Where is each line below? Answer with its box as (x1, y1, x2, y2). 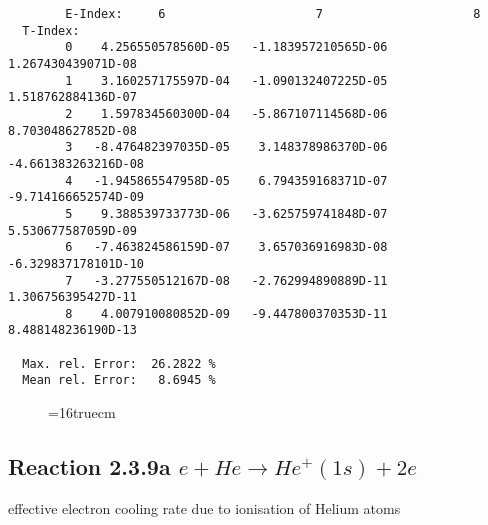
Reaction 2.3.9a (8, 451, 171, 482)
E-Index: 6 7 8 (65, 7, 481, 21)
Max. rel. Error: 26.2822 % (22, 356, 216, 371)
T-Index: (22, 23, 80, 38)
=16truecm (48, 402, 116, 423)
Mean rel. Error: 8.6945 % (22, 373, 216, 388)
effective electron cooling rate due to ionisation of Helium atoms (8, 497, 401, 518)
